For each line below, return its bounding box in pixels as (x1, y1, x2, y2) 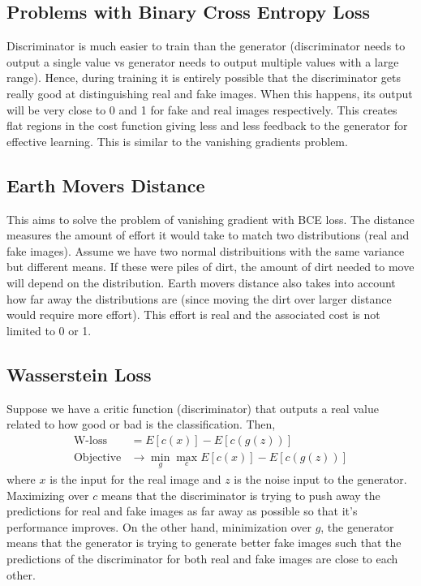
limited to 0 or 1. (6, 321, 92, 338)
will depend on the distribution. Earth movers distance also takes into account (6, 274, 396, 291)
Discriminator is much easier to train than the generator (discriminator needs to (6, 37, 406, 54)
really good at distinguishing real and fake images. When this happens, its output (6, 84, 413, 101)
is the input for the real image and (49, 470, 221, 487)
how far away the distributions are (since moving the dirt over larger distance (6, 290, 392, 307)
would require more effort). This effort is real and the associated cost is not (6, 306, 380, 323)
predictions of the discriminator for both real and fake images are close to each (6, 549, 398, 567)
